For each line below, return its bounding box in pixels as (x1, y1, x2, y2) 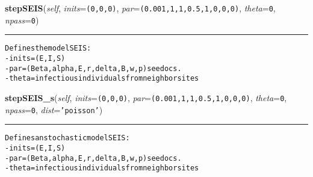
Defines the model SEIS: (5, 44, 91, 53)
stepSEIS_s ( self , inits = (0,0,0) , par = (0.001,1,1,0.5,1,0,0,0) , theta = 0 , (5, 91, 287, 104)
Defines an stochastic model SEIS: (5, 134, 130, 143)
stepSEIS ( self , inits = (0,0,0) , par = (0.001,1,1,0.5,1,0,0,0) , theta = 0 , (5, 2, 276, 14)
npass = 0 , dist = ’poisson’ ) (5, 103, 103, 116)
